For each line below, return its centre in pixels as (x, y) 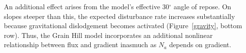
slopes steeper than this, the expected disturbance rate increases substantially (120, 16)
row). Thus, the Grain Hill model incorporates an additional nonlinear (108, 35)
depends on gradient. (200, 44)
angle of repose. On (203, 6)
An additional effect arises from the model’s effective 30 (87, 6)
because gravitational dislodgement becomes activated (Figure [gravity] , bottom (123, 26)
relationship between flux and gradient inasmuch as (80, 44)
